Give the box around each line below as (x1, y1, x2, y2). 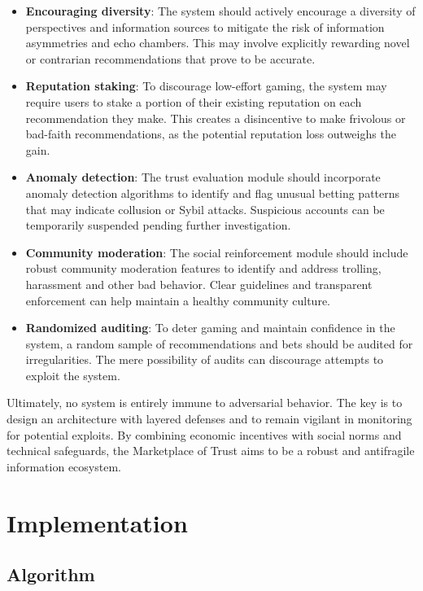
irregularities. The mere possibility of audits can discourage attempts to (25, 351, 384, 368)
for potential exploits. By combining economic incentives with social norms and (7, 426, 402, 443)
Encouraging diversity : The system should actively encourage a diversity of (25, 2, 416, 19)
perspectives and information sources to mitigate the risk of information (25, 18, 385, 35)
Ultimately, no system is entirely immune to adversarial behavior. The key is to (7, 394, 403, 411)
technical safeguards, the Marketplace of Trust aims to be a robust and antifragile (7, 442, 415, 459)
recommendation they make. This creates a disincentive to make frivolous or (25, 109, 406, 126)
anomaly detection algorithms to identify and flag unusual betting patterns (25, 184, 400, 201)
